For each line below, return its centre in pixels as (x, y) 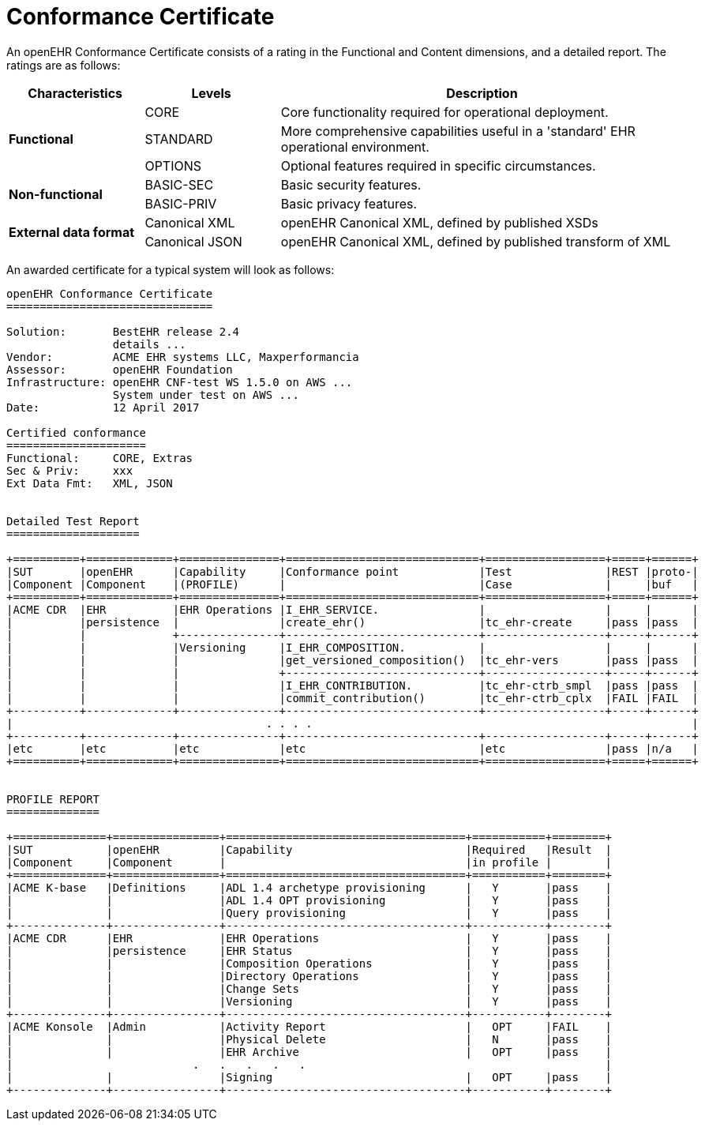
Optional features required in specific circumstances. (438, 165)
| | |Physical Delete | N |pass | (309, 1039)
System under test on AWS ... (206, 394)
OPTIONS (173, 165)
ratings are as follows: (64, 65)
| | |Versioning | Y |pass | (309, 1001)
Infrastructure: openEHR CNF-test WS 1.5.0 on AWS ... (180, 382)
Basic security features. (351, 184)
